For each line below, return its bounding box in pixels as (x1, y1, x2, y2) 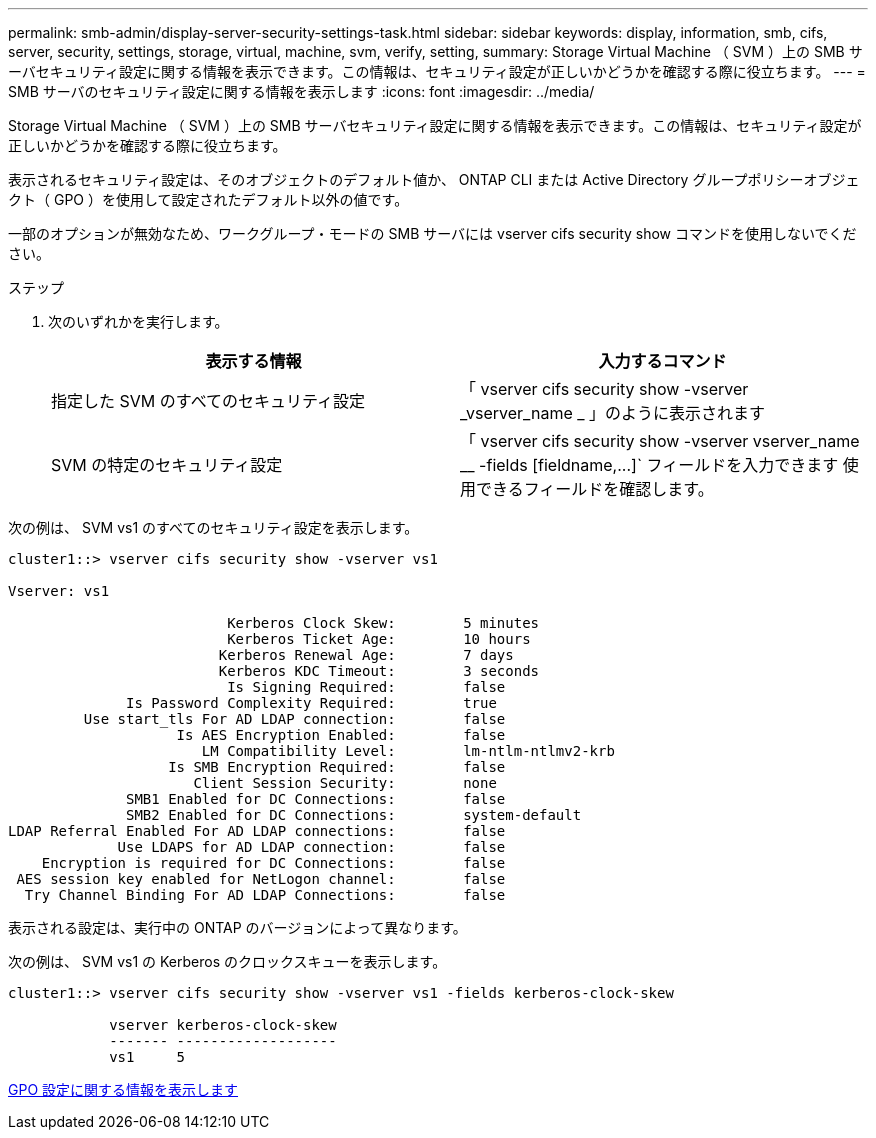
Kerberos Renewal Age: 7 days (218, 647, 514, 663)
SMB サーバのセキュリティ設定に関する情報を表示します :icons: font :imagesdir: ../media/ (8, 83, 595, 100)
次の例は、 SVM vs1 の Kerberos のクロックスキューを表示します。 (8, 953, 447, 970)
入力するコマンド (598, 351, 727, 371)
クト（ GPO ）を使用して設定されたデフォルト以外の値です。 (8, 191, 409, 208)
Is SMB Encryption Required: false (168, 759, 506, 775)
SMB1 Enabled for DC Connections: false (126, 791, 506, 807)
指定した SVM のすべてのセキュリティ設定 (51, 391, 366, 411)
